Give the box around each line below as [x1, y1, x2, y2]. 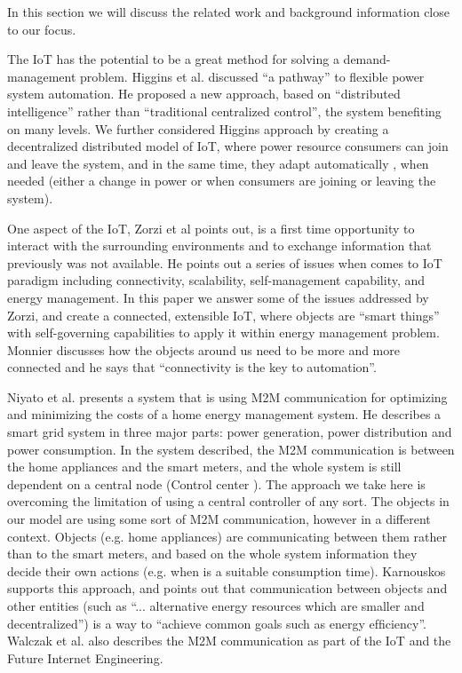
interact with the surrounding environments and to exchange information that [7, 236, 432, 255]
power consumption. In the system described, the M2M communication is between [7, 439, 455, 458]
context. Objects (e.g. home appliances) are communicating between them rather [7, 527, 447, 545]
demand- [343, 50, 391, 68]
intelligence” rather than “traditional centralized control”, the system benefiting [7, 101, 442, 120]
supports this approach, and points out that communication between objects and [7, 579, 448, 598]
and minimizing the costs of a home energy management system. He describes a [7, 405, 442, 424]
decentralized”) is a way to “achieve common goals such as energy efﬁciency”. [7, 614, 427, 632]
